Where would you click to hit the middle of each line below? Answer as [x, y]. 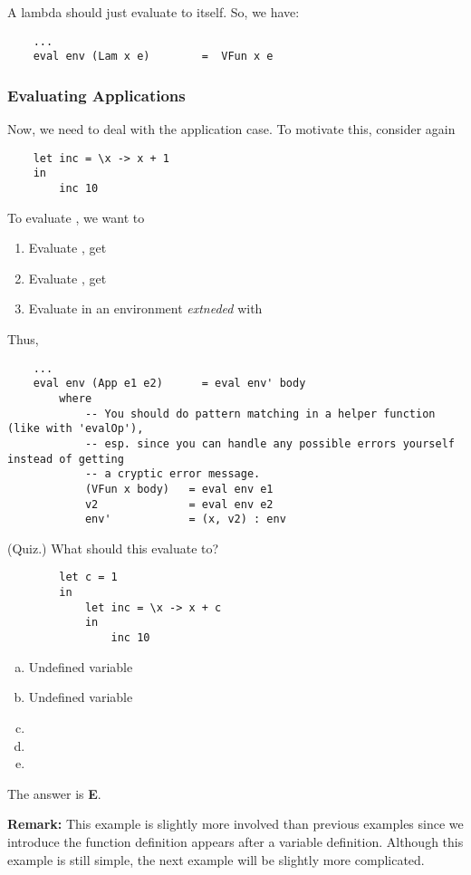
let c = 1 [88, 577]
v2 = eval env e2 [179, 504]
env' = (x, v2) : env [185, 519]
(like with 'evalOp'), [76, 429]
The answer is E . [54, 793]
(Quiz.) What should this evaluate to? [113, 548]
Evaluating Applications [96, 95]
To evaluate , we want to [76, 217]
